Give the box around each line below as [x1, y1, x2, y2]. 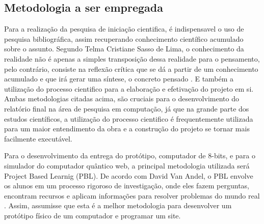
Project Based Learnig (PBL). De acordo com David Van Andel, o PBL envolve [4, 170, 253, 181]
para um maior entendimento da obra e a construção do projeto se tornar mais [4, 123, 250, 134]
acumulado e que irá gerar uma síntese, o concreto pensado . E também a [4, 73, 234, 84]
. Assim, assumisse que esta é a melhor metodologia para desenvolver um [4, 200, 232, 211]
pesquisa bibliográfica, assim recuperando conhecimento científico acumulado [4, 33, 244, 44]
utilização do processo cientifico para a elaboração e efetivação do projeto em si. [4, 83, 254, 94]
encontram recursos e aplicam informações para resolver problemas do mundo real [4, 190, 260, 201]
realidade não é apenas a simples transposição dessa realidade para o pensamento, [4, 53, 260, 64]
